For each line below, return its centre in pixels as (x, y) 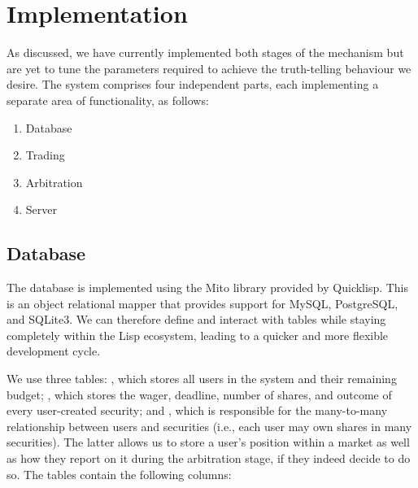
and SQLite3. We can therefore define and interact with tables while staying (196, 319)
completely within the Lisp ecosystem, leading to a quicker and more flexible (198, 335)
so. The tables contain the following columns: (119, 474)
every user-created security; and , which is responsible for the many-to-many (197, 410)
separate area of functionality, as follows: (108, 100)
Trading (45, 155)
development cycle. (54, 351)
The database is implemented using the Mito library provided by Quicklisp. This (208, 288)
